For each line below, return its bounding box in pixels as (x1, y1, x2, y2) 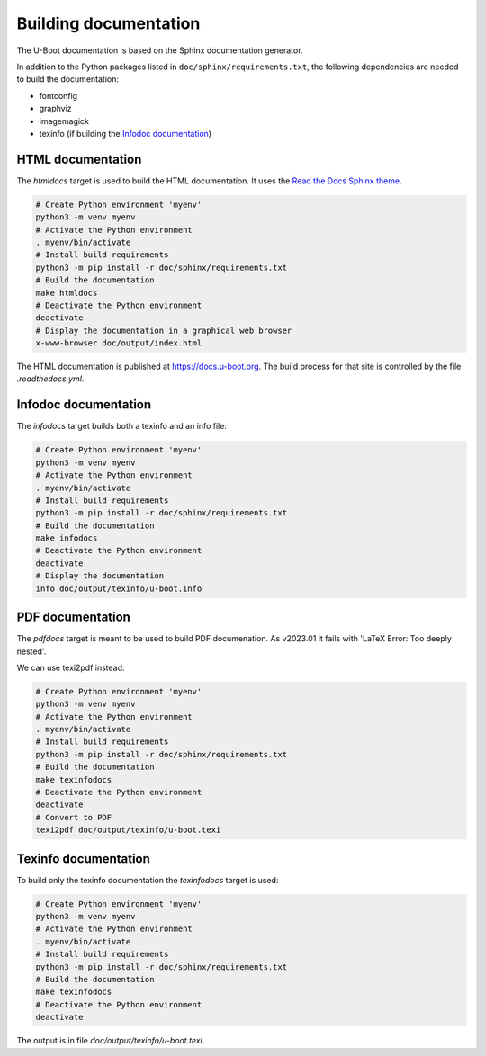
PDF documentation (16, 610, 130, 625)
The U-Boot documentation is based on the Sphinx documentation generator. (16, 45, 303, 56)
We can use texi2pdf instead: (16, 662, 125, 673)
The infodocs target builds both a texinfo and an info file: (16, 421, 227, 432)
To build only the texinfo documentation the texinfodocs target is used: (16, 874, 279, 885)
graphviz (39, 103, 72, 114)
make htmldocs (35, 288, 98, 298)
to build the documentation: (16, 74, 119, 85)
